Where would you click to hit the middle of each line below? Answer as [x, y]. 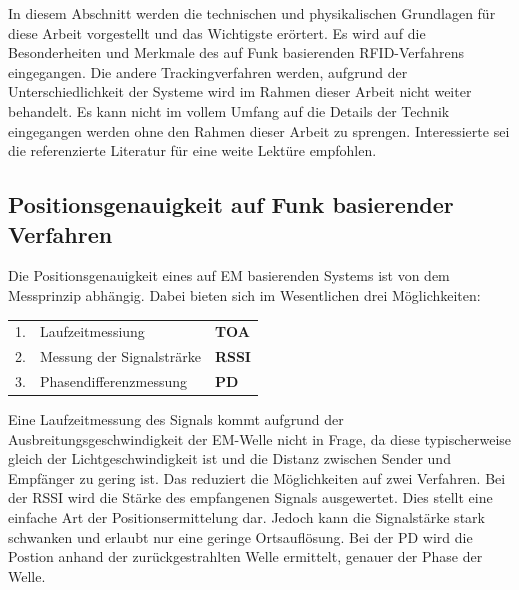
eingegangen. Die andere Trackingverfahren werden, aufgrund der [208, 71]
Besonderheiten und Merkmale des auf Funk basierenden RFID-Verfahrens [236, 52]
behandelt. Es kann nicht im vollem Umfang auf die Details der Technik [229, 110]
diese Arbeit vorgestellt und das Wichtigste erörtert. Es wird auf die [217, 32]
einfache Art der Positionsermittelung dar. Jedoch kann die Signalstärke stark [246, 517]
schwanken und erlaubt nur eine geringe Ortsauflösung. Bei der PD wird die [240, 536]
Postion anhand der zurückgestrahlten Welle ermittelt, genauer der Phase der [245, 556]
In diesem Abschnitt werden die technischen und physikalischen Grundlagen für [252, 13]
